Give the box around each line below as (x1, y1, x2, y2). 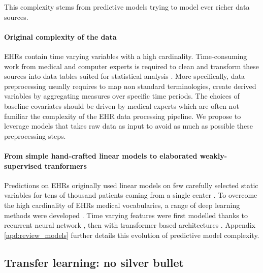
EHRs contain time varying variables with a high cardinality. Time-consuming (4, 50, 247, 61)
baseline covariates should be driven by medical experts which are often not (4, 100, 239, 111)
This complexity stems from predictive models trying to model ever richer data (4, 2, 250, 12)
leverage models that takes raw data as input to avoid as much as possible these (4, 120, 253, 131)
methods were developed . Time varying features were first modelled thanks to (4, 209, 248, 220)
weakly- (200, 150, 227, 161)
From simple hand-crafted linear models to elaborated (4, 150, 198, 161)
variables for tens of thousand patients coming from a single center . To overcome (4, 190, 257, 200)
